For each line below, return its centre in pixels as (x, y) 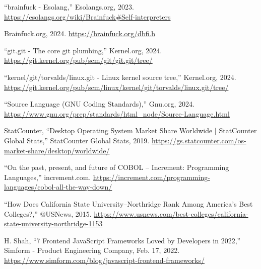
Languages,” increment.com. (48, 177)
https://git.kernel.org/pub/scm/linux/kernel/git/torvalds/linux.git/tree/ (116, 87)
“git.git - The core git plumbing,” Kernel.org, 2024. (83, 50)
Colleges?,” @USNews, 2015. (48, 213)
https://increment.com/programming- (151, 177)
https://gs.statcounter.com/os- (199, 140)
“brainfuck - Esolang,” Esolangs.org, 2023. (69, 7)
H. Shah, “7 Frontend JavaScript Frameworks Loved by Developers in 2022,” (122, 240)
